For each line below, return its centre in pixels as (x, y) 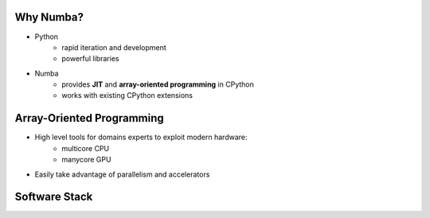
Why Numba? (49, 17)
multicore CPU (86, 148)
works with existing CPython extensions (127, 95)
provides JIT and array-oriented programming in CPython (158, 84)
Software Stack (54, 197)
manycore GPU (86, 160)
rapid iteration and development (114, 47)
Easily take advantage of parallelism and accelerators (122, 174)
